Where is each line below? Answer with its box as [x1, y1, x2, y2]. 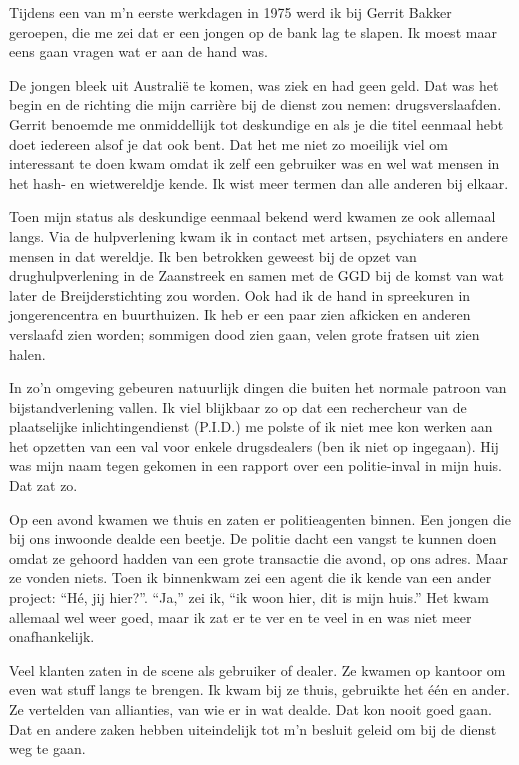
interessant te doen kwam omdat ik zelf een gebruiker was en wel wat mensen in [9, 153, 500, 174]
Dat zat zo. [9, 475, 78, 496]
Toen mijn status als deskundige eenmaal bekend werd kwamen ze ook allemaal [9, 206, 496, 227]
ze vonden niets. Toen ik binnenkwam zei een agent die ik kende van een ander [9, 567, 492, 588]
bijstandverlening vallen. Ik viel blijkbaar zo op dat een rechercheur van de [9, 396, 467, 417]
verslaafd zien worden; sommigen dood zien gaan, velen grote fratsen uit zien [9, 323, 480, 344]
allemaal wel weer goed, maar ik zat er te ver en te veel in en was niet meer [9, 606, 472, 627]
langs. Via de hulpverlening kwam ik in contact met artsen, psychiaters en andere [9, 225, 508, 246]
